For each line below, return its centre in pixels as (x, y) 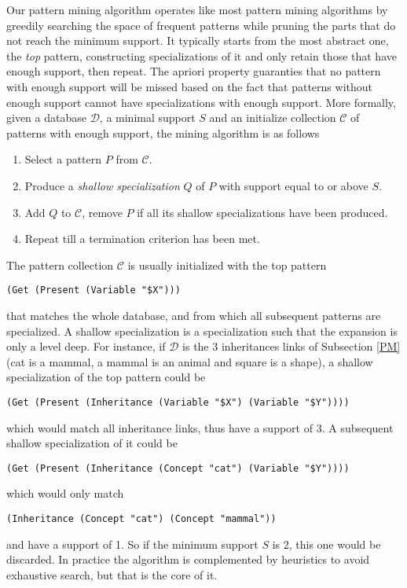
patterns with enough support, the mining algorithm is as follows (163, 132)
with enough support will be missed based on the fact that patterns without (189, 86)
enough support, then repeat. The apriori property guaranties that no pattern (194, 71)
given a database (46, 118)
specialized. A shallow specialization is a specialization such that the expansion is (202, 331)
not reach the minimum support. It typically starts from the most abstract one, (198, 40)
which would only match (65, 493)
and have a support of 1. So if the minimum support (132, 544)
